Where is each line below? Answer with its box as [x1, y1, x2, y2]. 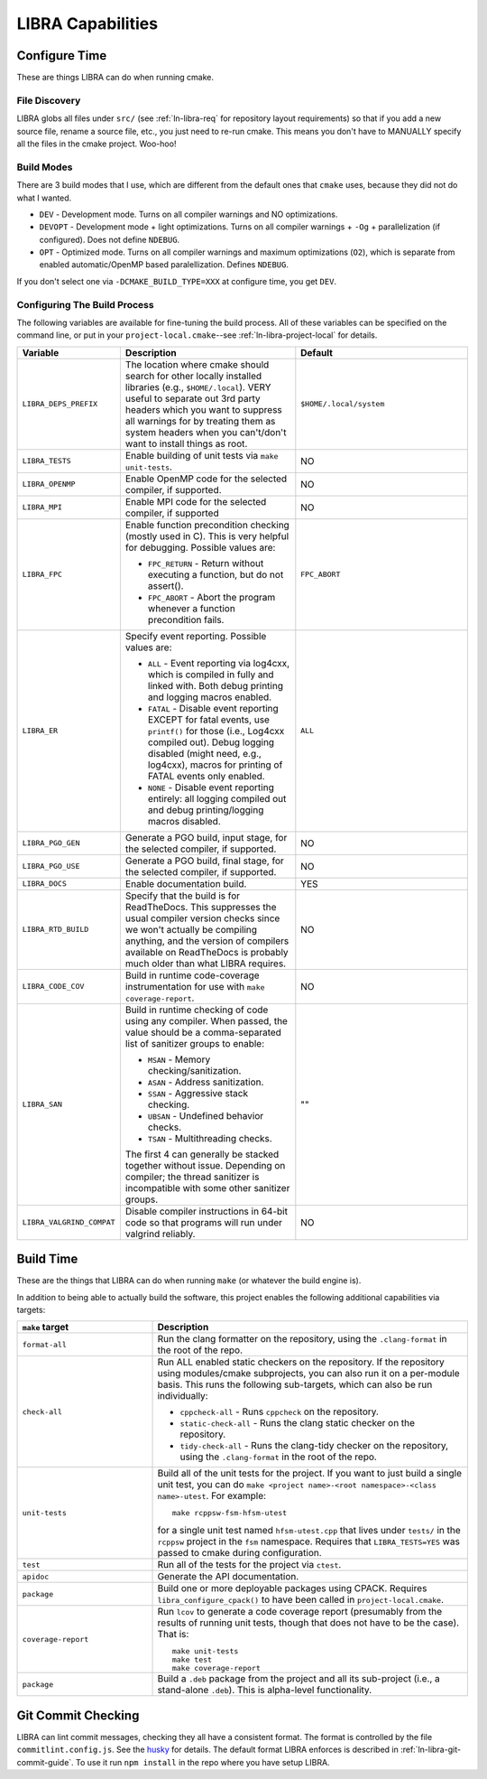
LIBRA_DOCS [22, 879, 68, 889]
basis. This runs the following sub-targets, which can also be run [157, 1378, 433, 1391]
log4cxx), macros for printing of [147, 759, 283, 771]
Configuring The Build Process [16, 298, 154, 311]
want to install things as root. [124, 437, 248, 450]
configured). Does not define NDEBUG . [39, 234, 180, 245]
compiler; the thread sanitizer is [124, 1170, 260, 1183]
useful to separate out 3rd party [124, 392, 261, 405]
